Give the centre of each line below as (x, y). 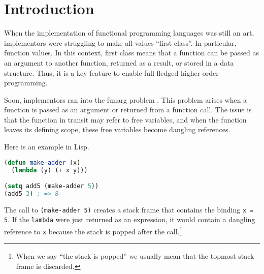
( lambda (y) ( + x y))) (49, 170)
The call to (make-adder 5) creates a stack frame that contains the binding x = (129, 209)
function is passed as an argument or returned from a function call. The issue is (128, 110)
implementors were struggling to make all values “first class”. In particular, (120, 42)
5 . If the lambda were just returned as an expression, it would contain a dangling (130, 219)
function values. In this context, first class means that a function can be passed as (131, 53)
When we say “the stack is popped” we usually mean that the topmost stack (135, 256)
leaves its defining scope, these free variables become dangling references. (117, 129)
